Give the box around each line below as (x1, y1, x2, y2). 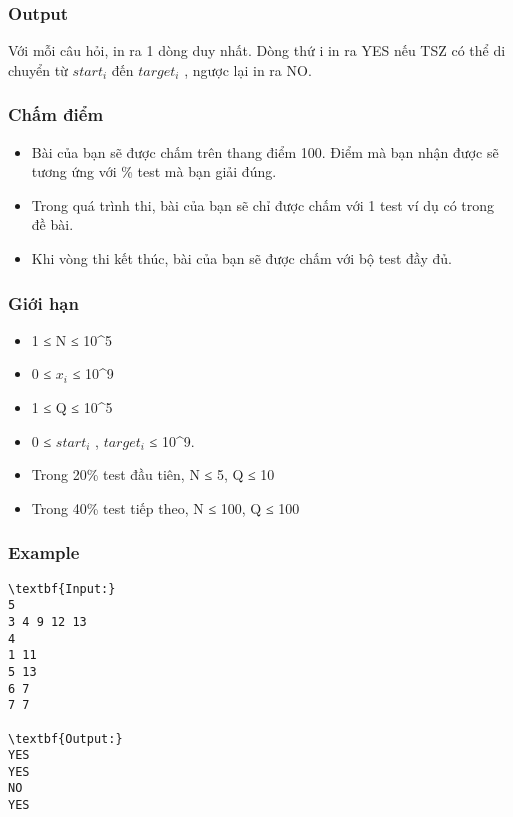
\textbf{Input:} (8, 581, 116, 596)
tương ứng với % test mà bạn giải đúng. (31, 161, 277, 182)
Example (8, 540, 80, 565)
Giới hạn (8, 290, 79, 315)
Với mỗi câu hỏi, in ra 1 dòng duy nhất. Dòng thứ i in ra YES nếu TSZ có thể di (8, 40, 506, 61)
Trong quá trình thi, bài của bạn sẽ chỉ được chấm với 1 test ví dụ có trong (31, 194, 495, 215)
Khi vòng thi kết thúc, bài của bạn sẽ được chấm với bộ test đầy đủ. (31, 248, 452, 268)
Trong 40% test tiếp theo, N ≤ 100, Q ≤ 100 (31, 497, 300, 518)
